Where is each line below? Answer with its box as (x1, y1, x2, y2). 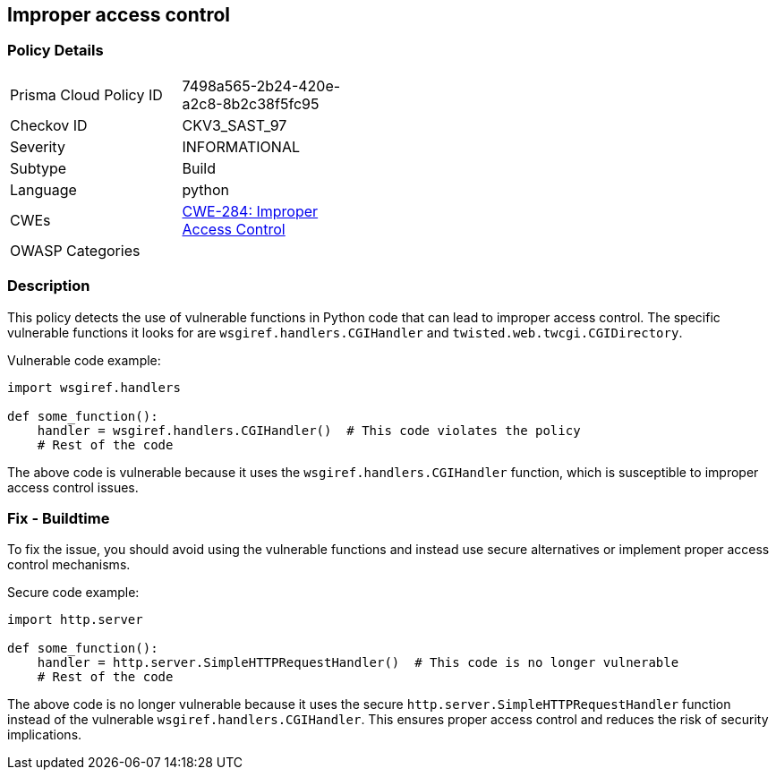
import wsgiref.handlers (7, 380, 181, 395)
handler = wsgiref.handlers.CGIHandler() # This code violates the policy (37, 423, 581, 438)
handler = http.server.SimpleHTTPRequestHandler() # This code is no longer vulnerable (37, 655, 679, 670)
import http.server (7, 612, 143, 628)
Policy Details (7, 41, 104, 60)
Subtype (10, 158, 67, 177)
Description (7, 277, 90, 295)
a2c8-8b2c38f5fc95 (182, 94, 320, 113)
